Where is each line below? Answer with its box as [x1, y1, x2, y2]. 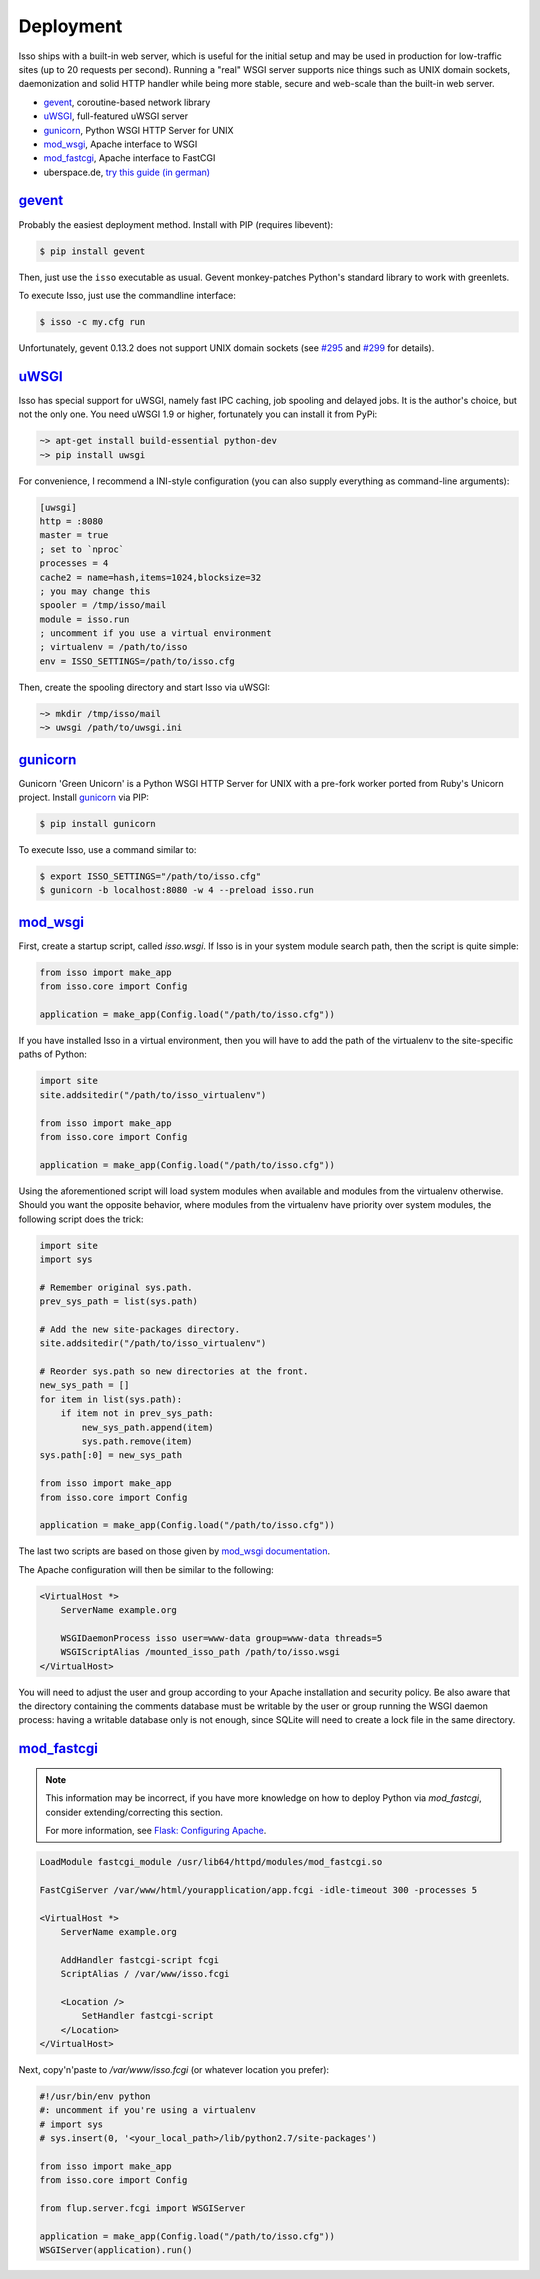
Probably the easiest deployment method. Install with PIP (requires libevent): [18, 218, 334, 230]
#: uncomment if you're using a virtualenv [39, 2105, 257, 2116]
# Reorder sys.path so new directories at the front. [39, 1366, 309, 1377]
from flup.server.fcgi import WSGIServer [39, 2203, 246, 2214]
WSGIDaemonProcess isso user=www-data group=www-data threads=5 [60, 1632, 383, 1644]
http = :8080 [39, 515, 104, 527]
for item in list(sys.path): [39, 1393, 183, 1405]
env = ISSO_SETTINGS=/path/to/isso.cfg [39, 655, 235, 667]
